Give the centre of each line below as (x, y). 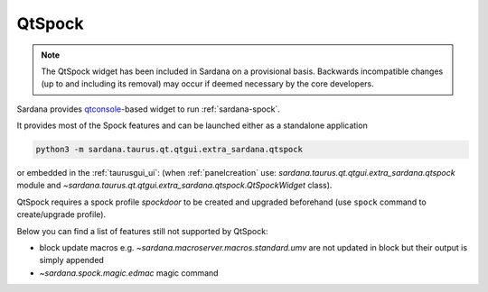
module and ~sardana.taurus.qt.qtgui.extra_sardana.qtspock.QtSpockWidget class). (174, 186)
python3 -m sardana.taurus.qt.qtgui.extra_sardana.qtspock (169, 150)
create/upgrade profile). (61, 214)
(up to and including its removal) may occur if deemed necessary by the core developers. (207, 84)
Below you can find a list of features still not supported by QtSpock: (142, 231)
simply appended (71, 260)
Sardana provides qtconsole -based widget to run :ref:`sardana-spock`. (148, 109)
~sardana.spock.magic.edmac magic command (129, 273)
